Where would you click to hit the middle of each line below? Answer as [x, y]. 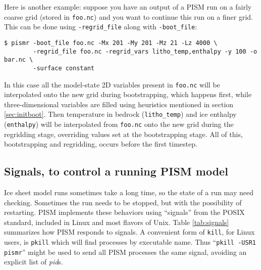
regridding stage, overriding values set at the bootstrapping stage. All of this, [123, 134]
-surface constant [64, 68]
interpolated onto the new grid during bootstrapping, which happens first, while [128, 94]
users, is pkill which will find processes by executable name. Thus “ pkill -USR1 [130, 242]
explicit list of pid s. [34, 262]
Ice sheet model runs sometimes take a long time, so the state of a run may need [129, 192]
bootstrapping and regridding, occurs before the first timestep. [101, 144]
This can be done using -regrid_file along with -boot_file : [101, 27]
